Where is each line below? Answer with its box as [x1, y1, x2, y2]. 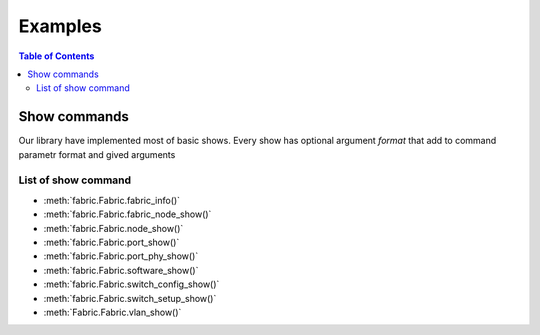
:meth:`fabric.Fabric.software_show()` [43, 264, 199, 276]
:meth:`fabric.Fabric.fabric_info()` [43, 194, 180, 206]
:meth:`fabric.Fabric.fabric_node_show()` [43, 208, 212, 220]
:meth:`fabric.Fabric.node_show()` [43, 222, 184, 234]
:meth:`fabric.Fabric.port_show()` [43, 236, 180, 248]
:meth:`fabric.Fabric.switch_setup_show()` [43, 292, 217, 304]
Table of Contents [18, 50, 95, 62]
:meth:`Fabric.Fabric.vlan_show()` [43, 306, 182, 318]
